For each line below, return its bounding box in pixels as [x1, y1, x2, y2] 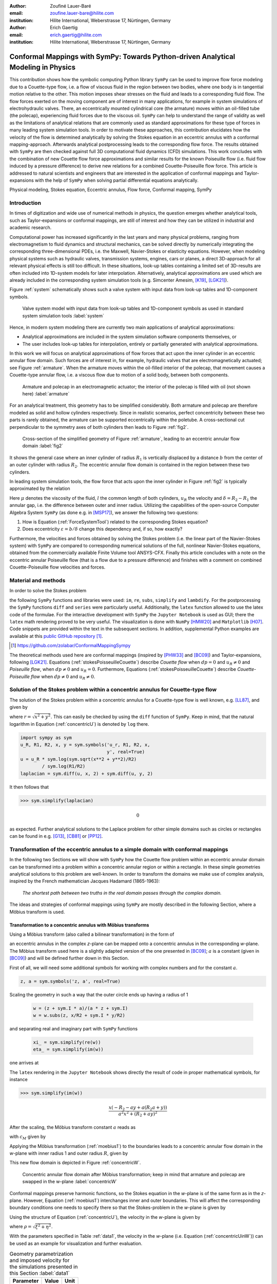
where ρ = [9, 1223, 32, 1230]
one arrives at [9, 1060, 39, 1066]
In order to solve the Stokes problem [9, 588, 87, 594]
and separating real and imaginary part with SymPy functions [9, 1025, 138, 1032]
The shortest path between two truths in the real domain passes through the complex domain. [22, 890, 222, 896]
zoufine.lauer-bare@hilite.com [50, 10, 114, 16]
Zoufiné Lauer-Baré [50, 3, 92, 9]
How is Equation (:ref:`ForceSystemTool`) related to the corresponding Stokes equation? [22, 519, 208, 525]
